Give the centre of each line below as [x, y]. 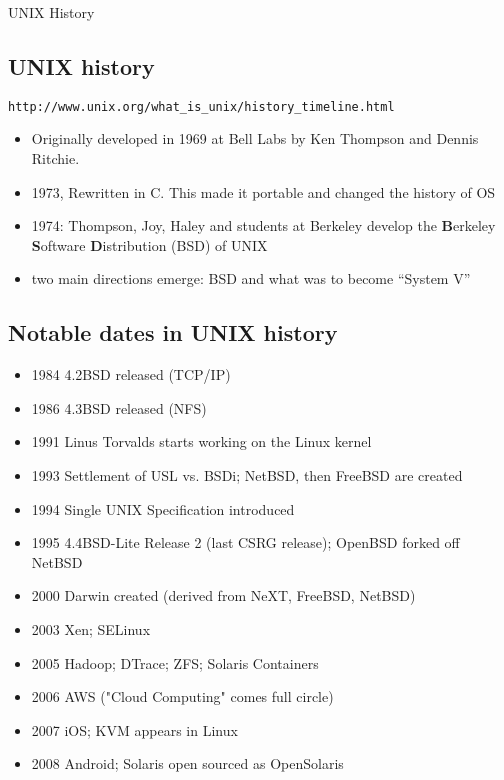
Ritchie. [55, 158]
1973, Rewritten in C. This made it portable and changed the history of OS [263, 191]
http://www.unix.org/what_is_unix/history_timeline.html [201, 106]
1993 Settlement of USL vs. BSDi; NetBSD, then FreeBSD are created [247, 475]
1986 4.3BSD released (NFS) [119, 407]
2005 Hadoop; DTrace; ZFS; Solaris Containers [175, 662]
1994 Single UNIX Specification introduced [163, 508]
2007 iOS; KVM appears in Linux [134, 729]
